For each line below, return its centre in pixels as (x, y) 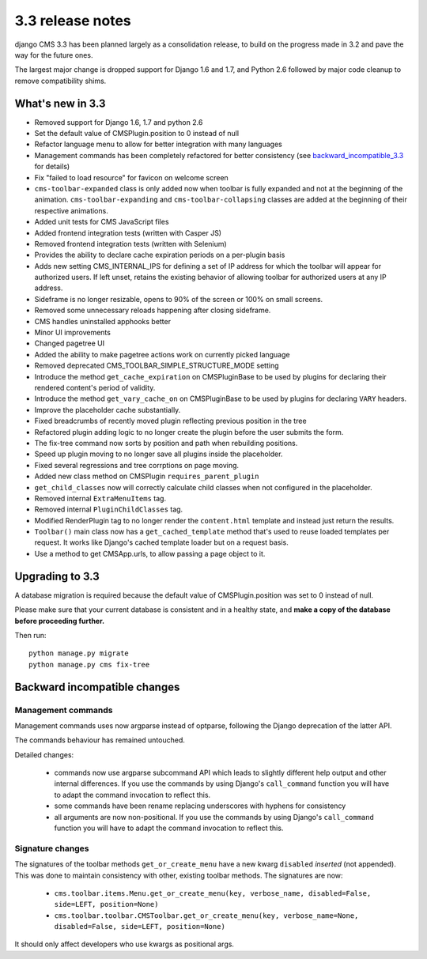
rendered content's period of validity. (95, 388)
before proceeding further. (60, 621)
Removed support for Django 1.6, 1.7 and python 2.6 (119, 122)
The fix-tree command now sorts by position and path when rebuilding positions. (166, 443)
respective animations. (71, 210)
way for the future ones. (54, 55)
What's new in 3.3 (60, 103)
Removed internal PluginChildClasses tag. (109, 509)
